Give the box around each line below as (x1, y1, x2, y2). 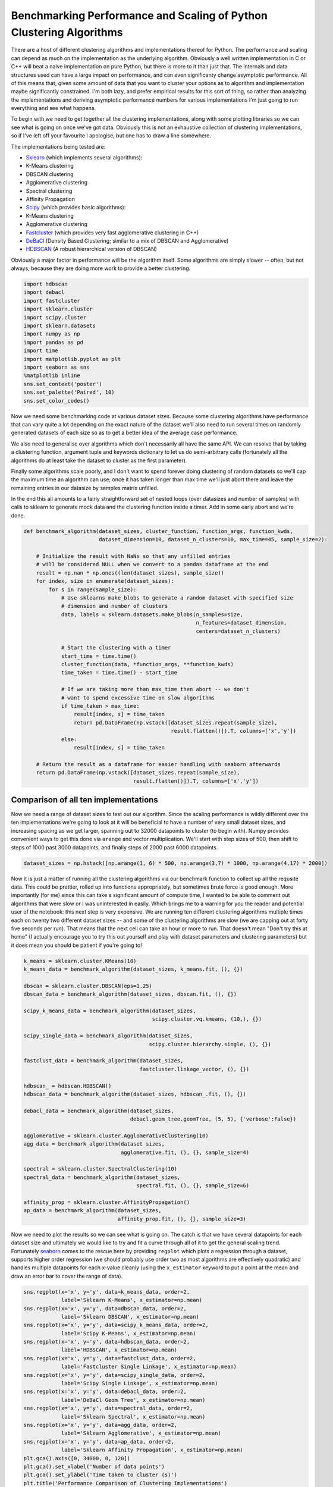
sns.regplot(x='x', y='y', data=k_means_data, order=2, (23, 1288, 190, 1295)
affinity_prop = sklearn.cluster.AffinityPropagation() (23, 1199, 190, 1206)
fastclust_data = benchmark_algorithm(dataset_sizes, (23, 1058, 184, 1064)
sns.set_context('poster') (23, 381, 102, 387)
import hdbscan (23, 281, 68, 288)
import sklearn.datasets (23, 322, 96, 330)
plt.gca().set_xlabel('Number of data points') (23, 1463, 165, 1470)
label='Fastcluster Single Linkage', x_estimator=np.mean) (61, 1363, 237, 1370)
